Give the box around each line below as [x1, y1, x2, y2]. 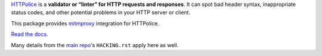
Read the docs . [11, 31, 48, 38]
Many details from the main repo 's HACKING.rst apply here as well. [11, 41, 179, 48]
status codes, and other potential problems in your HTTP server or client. [11, 9, 191, 16]
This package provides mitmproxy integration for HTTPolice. [11, 19, 160, 27]
